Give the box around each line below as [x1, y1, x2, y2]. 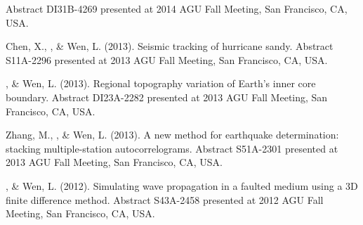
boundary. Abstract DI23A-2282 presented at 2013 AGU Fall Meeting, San [6, 89, 328, 104]
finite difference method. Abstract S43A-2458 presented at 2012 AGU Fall [6, 192, 324, 207]
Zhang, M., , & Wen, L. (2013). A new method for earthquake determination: [6, 127, 339, 142]
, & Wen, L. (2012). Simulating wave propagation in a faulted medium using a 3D [6, 178, 358, 193]
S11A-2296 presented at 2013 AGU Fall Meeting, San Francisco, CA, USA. [6, 52, 328, 67]
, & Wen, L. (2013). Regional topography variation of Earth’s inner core [6, 76, 316, 91]
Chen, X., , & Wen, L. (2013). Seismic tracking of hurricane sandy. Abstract [6, 39, 334, 53]
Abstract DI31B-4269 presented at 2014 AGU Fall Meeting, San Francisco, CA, [6, 1, 348, 15]
